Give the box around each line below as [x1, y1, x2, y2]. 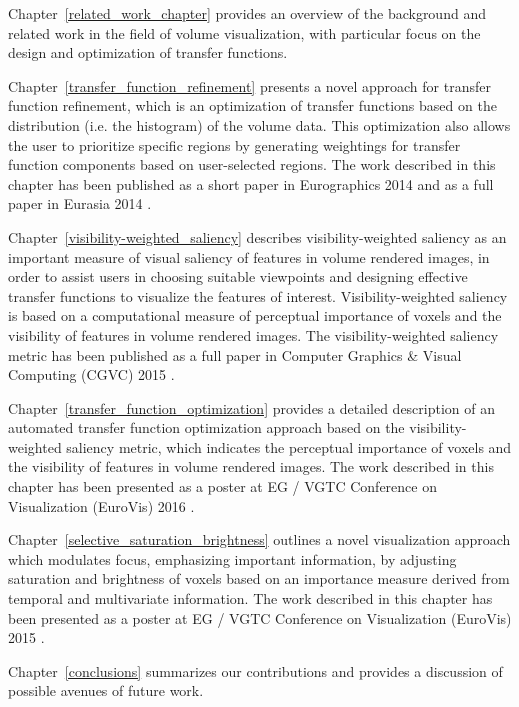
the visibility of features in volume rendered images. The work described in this [8, 456, 494, 477]
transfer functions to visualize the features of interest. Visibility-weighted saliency [8, 285, 508, 306]
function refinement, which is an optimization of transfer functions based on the [8, 95, 497, 116]
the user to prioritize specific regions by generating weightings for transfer [8, 134, 461, 155]
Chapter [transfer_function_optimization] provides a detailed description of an [8, 397, 496, 418]
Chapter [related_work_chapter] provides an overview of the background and [8, 3, 486, 23]
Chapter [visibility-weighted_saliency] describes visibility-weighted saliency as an [8, 226, 507, 247]
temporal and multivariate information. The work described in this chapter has [8, 588, 493, 609]
